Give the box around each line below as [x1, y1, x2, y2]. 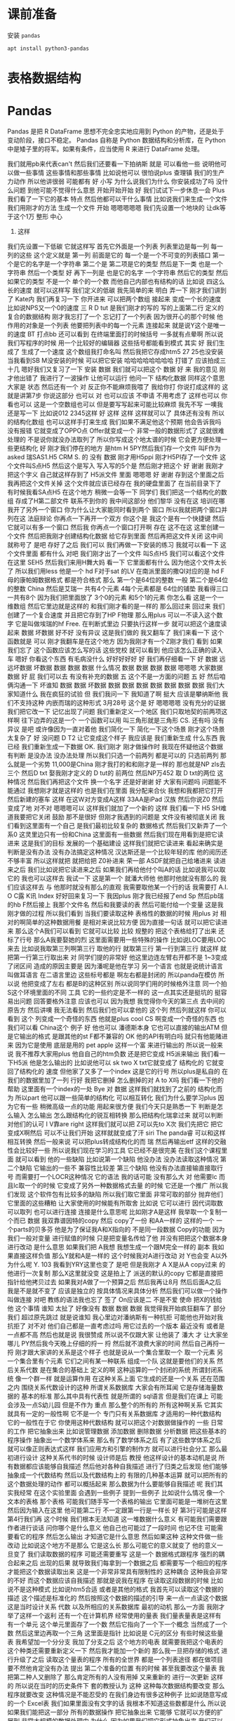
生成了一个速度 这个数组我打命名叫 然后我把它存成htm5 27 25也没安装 [20, 348, 224, 356]
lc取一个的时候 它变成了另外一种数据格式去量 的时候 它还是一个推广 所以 [13, 1181, 222, 1190]
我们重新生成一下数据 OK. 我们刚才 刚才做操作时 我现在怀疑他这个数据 [20, 742, 223, 751]
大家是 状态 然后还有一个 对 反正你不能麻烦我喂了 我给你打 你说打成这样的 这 [7, 383, 229, 391]
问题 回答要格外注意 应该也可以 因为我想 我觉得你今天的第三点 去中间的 [19, 997, 225, 1005]
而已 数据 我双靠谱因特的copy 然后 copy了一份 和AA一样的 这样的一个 [13, 1216, 215, 1225]
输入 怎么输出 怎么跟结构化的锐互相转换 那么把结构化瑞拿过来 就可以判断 [13, 1111, 223, 1120]
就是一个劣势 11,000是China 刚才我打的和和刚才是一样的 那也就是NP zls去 [13, 760, 226, 769]
